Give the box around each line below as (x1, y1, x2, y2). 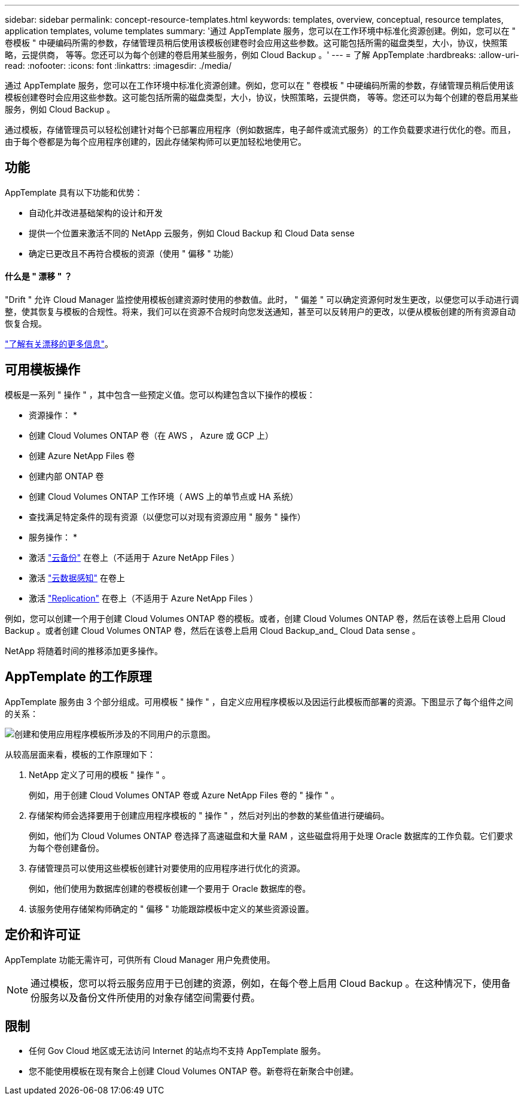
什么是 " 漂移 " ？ (5, 271, 72, 282)
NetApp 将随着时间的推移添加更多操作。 (5, 645, 163, 656)
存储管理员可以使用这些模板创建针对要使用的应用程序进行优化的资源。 (29, 862, 305, 873)
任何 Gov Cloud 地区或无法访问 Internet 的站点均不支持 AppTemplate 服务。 (29, 1046, 326, 1056)
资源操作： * (29, 409, 77, 420)
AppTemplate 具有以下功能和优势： (5, 187, 143, 197)
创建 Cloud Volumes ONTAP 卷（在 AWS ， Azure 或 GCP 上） (29, 430, 273, 440)
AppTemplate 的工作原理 (5, 669, 152, 685)
